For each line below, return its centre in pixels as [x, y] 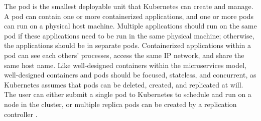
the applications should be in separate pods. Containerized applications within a [128, 45]
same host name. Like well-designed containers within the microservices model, [125, 65]
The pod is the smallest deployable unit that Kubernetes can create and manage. [129, 6]
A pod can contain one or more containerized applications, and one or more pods [129, 16]
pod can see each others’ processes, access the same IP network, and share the [124, 55]
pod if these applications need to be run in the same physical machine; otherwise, [129, 35]
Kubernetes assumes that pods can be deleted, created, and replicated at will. [124, 84]
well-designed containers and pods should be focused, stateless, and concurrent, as [130, 75]
